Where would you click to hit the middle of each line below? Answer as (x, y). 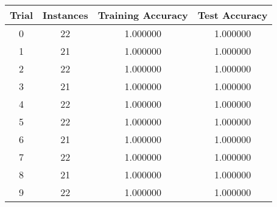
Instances (65, 15)
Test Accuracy (233, 15)
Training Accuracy (143, 15)
